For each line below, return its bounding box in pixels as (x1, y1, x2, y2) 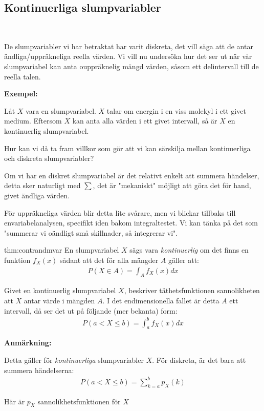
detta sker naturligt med (4, 180, 81, 191)
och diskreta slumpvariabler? (4, 153, 94, 163)
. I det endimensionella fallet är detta (102, 295, 219, 305)
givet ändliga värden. (4, 190, 70, 200)
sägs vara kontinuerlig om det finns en (129, 244, 249, 255)
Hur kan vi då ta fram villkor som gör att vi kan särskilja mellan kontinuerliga (4, 142, 251, 153)
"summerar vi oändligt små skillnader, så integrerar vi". (4, 227, 178, 238)
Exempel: (4, 88, 38, 99)
